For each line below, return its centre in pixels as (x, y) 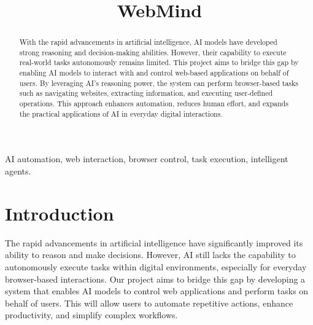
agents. (18, 171)
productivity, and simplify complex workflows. (91, 315)
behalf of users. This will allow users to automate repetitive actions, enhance (149, 303)
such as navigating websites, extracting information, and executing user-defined (146, 93)
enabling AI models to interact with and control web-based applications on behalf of (154, 73)
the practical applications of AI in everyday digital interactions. (121, 113)
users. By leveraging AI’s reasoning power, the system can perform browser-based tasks (159, 83)
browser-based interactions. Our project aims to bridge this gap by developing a (155, 279)
